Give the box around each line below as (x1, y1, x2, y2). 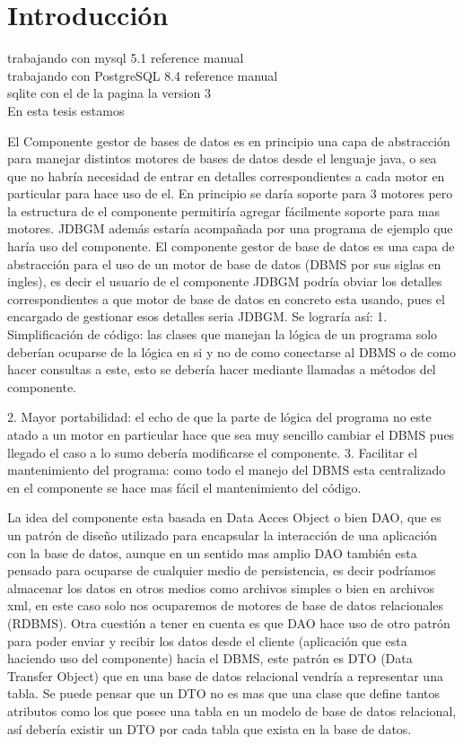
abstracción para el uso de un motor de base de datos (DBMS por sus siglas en (7, 254, 441, 273)
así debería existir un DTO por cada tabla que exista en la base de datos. (7, 719, 412, 738)
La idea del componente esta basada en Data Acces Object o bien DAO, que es (7, 508, 441, 527)
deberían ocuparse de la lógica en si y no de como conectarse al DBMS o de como (7, 342, 456, 361)
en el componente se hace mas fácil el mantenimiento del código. (7, 477, 362, 496)
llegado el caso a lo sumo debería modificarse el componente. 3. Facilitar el (7, 442, 418, 461)
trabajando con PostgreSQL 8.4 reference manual (7, 66, 278, 84)
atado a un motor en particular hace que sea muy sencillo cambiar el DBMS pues (7, 425, 455, 443)
